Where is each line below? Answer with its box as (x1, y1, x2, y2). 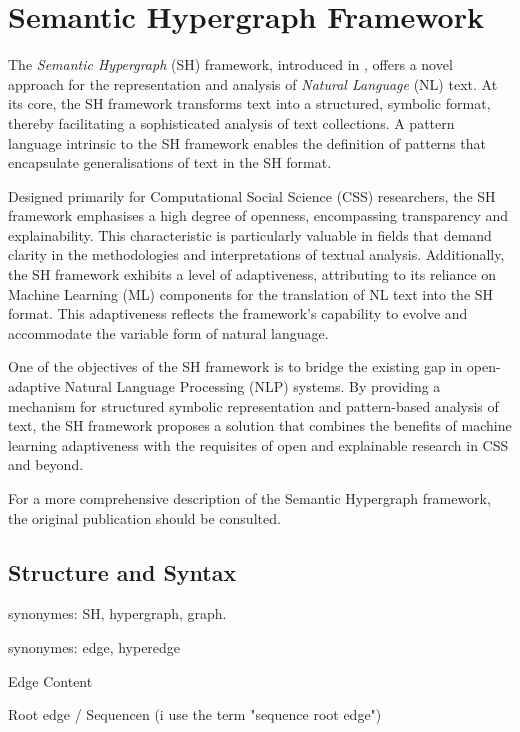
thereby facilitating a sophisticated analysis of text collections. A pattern (8, 112, 455, 133)
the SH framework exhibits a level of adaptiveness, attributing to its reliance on (8, 264, 497, 285)
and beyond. (8, 454, 84, 475)
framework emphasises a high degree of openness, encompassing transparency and (8, 205, 509, 226)
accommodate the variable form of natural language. (8, 322, 329, 343)
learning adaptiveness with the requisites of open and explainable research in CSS (8, 434, 509, 455)
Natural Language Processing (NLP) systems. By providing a (64, 376, 441, 397)
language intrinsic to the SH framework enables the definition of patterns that (8, 132, 486, 153)
